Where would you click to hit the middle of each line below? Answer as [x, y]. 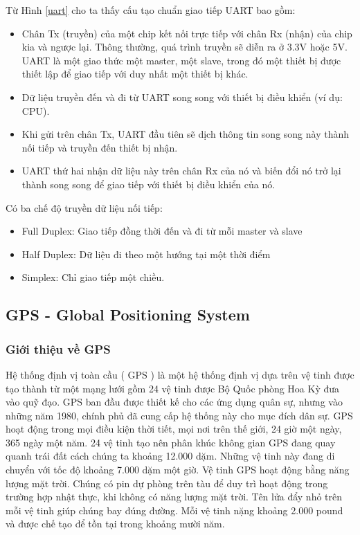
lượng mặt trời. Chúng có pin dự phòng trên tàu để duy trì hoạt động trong [167, 483]
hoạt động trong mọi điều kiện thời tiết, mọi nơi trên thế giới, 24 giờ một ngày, [174, 429]
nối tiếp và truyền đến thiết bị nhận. [100, 147]
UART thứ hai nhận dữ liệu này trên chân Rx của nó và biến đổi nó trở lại [181, 171]
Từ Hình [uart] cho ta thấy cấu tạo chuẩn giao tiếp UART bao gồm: [151, 10]
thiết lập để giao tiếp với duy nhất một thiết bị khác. [135, 74]
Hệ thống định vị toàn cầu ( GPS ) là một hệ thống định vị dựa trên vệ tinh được [180, 374]
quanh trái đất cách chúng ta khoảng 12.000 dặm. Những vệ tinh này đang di [170, 456]
